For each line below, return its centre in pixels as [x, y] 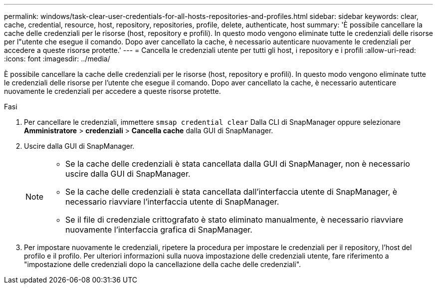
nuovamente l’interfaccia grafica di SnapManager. [159, 230]
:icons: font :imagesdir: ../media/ [57, 59]
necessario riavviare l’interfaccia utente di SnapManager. [172, 202]
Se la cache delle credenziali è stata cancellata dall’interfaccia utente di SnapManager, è [231, 192]
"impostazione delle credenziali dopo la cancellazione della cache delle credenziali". [163, 264]
